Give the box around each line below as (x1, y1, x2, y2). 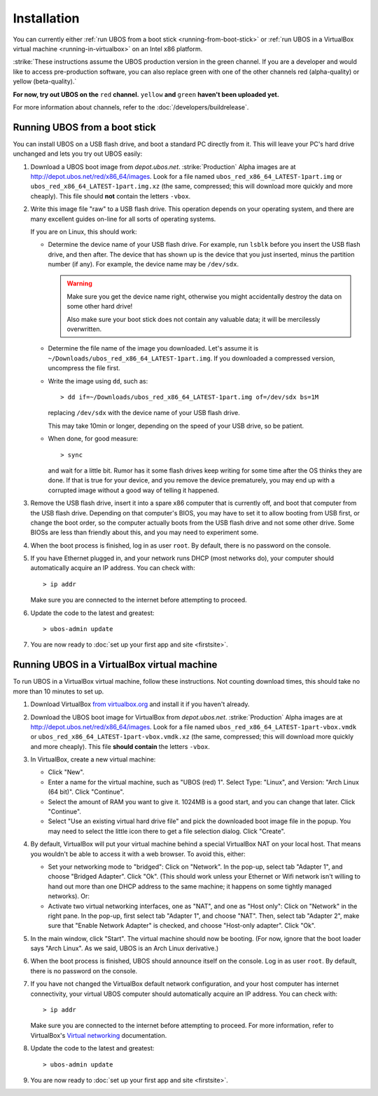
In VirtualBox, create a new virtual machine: (30, 755, 156, 764)
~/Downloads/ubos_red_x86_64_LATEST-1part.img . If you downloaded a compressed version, (48, 354, 335, 363)
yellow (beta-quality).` (13, 77, 77, 86)
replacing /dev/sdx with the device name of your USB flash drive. (48, 409, 241, 417)
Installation (13, 11, 80, 26)
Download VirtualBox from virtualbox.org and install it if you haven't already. (30, 700, 250, 708)
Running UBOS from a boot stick (13, 121, 157, 133)
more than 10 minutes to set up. (13, 687, 104, 696)
